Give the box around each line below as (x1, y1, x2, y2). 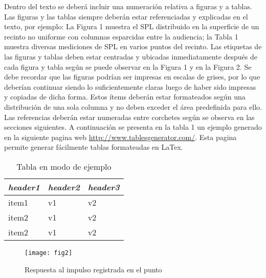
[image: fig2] (25, 249, 73, 256)
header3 (87, 181, 120, 193)
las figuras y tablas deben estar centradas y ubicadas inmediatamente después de (4, 51, 257, 62)
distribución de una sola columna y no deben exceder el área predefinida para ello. (4, 101, 262, 112)
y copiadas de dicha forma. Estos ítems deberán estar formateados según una (4, 91, 246, 102)
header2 (48, 181, 80, 193)
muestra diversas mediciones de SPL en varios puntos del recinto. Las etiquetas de (4, 41, 262, 52)
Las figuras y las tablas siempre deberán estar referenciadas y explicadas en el (4, 11, 248, 22)
